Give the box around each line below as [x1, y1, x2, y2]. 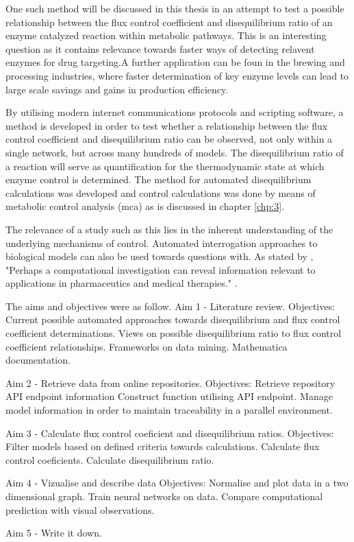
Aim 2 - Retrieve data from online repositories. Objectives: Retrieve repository [5, 375, 336, 390]
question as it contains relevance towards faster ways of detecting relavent [5, 41, 315, 56]
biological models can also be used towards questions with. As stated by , [5, 249, 314, 263]
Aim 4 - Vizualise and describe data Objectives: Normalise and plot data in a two [5, 475, 349, 490]
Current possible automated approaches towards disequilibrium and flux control [5, 312, 340, 327]
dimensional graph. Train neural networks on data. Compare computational [5, 489, 323, 503]
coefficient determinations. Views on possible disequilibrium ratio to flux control [5, 326, 342, 340]
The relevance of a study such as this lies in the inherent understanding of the [5, 222, 333, 236]
